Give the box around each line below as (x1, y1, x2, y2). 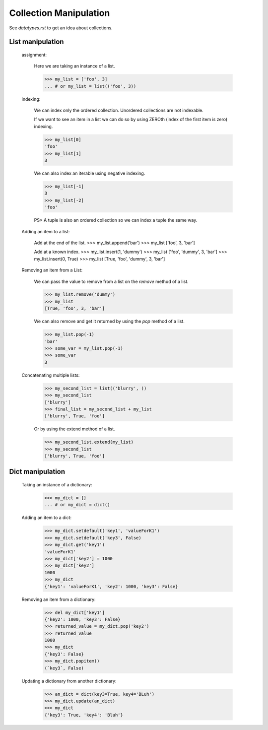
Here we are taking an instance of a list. (34, 63, 115, 69)
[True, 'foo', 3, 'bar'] (44, 306, 105, 311)
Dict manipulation (9, 467, 66, 476)
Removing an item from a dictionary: (21, 596, 96, 602)
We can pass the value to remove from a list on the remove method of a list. (34, 278, 189, 284)
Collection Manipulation (9, 7, 110, 18)
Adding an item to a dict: (21, 515, 72, 521)
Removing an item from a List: (21, 267, 83, 273)
